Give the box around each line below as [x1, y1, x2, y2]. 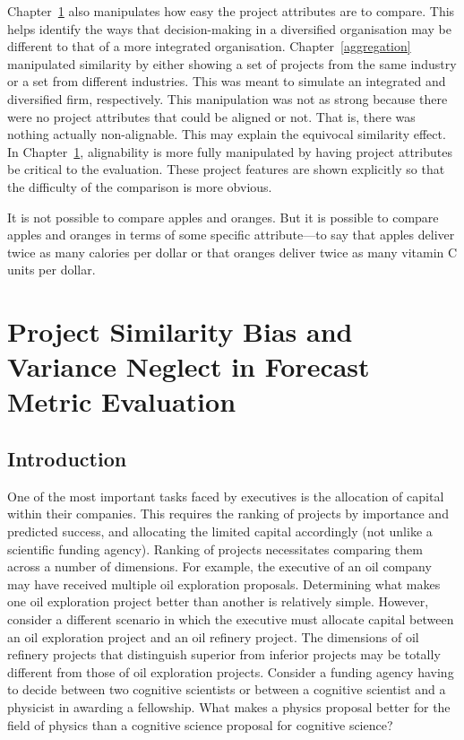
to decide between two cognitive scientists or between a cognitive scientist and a [7, 680, 446, 699]
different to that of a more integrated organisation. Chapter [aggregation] [7, 37, 411, 56]
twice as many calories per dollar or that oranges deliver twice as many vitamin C [7, 242, 458, 261]
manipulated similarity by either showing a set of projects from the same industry [7, 54, 457, 73]
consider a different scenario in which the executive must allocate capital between [7, 610, 454, 629]
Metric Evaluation [7, 383, 236, 420]
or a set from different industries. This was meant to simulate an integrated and [7, 72, 446, 91]
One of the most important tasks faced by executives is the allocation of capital [7, 486, 444, 505]
